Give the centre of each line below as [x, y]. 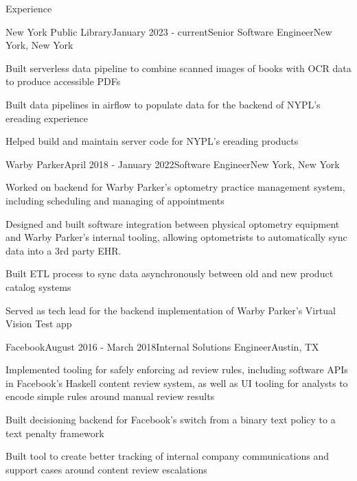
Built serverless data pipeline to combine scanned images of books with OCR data [178, 68]
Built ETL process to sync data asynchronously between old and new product [170, 273]
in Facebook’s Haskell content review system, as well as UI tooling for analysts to [177, 383]
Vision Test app [39, 324]
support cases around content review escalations [106, 469]
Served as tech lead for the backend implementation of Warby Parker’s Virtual [171, 310]
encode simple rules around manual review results [110, 396]
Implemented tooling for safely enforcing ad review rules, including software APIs [177, 369]
